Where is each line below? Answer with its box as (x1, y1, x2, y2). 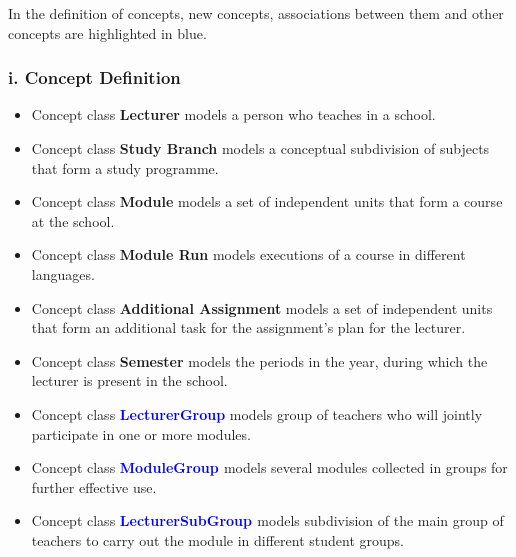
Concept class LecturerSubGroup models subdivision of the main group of (31, 510, 504, 531)
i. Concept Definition (8, 65, 181, 90)
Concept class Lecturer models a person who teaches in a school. (31, 104, 436, 125)
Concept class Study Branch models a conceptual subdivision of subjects (31, 138, 490, 158)
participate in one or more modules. (31, 423, 251, 444)
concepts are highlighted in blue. (8, 22, 207, 43)
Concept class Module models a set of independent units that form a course (31, 191, 503, 212)
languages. (31, 263, 95, 284)
